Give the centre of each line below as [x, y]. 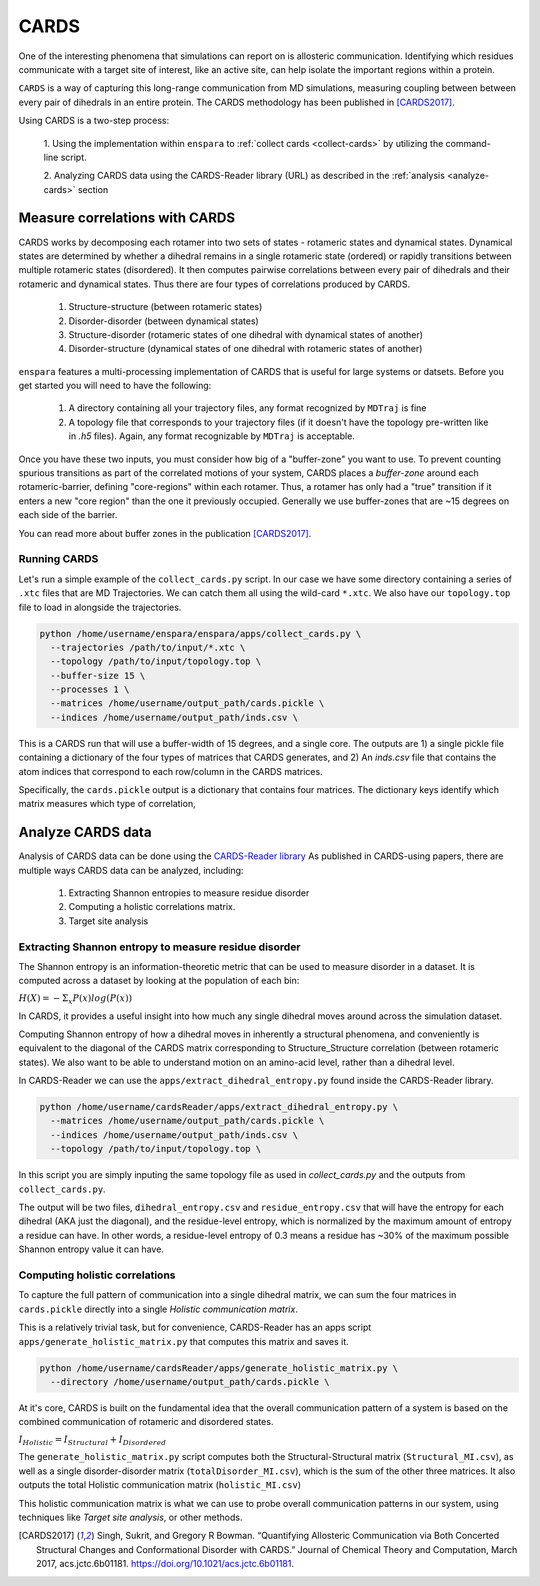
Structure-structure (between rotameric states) [165, 307]
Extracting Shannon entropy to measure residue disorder [159, 947]
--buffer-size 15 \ [98, 675]
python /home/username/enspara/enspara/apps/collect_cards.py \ [200, 633]
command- [468, 143]
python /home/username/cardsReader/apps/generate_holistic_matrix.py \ [219, 1368]
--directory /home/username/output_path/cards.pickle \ [190, 1381]
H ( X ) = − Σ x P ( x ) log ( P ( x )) [75, 999]
